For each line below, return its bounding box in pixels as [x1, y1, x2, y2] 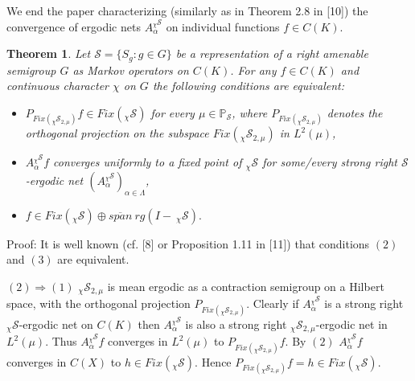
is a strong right [324, 295, 404, 312]
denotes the [327, 104, 383, 121]
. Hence [195, 353, 232, 370]
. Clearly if [246, 295, 299, 312]
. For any [230, 61, 277, 78]
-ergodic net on [18, 315, 93, 332]
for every [150, 104, 195, 121]
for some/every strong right [262, 154, 397, 170]
